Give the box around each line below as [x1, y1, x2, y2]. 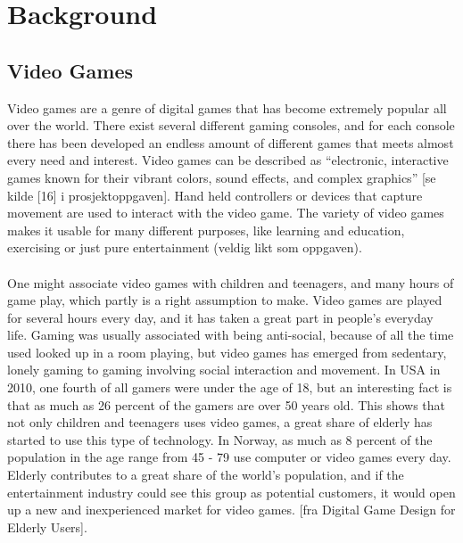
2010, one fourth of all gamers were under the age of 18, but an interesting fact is [7, 378, 452, 397]
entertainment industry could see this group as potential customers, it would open [7, 482, 456, 501]
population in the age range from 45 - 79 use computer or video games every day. [7, 448, 451, 466]
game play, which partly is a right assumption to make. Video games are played [7, 291, 442, 309]
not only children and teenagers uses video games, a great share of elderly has [7, 413, 433, 432]
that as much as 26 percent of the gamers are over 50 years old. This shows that [7, 395, 446, 414]
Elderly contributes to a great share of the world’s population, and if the [7, 465, 404, 484]
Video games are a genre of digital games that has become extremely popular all [7, 98, 447, 117]
